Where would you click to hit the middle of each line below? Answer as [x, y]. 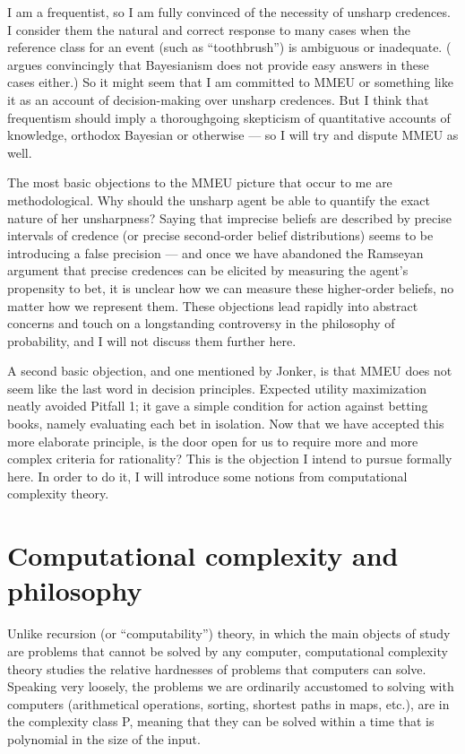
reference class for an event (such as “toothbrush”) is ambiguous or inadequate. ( [229, 47]
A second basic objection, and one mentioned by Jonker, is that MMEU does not [230, 371]
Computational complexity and [203, 555]
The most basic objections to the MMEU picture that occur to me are [200, 182]
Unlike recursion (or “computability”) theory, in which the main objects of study [229, 633]
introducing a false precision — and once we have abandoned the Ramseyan [215, 252]
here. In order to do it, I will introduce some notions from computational [207, 476]
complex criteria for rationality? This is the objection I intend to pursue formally [230, 459]
